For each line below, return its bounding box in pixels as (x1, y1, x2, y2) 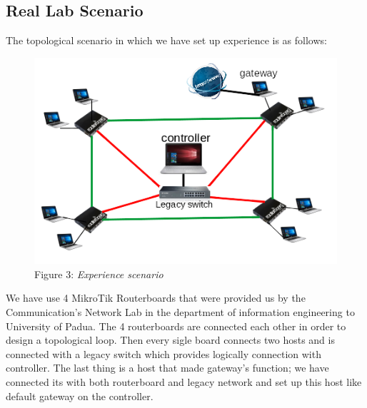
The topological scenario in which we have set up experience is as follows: (6, 33, 327, 48)
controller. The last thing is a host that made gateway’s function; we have (6, 360, 329, 375)
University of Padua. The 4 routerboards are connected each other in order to (6, 318, 346, 333)
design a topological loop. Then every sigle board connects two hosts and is (6, 332, 335, 347)
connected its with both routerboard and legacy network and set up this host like (6, 374, 362, 389)
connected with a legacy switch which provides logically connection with (6, 346, 321, 361)
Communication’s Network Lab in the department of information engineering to (6, 304, 355, 319)
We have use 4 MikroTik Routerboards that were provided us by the (6, 290, 306, 305)
